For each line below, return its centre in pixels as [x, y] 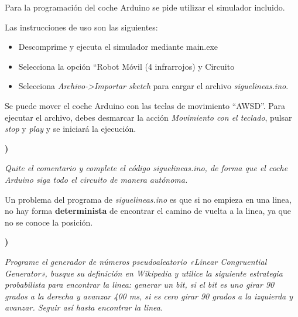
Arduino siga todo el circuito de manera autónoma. [96, 179]
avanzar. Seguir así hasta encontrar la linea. [84, 307]
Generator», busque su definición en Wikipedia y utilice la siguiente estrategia [144, 273]
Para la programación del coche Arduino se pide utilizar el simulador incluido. [145, 7]
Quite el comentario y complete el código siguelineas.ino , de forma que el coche [146, 168]
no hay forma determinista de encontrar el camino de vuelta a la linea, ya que [148, 211]
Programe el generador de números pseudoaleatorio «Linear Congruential [136, 261]
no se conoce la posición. [49, 222]
